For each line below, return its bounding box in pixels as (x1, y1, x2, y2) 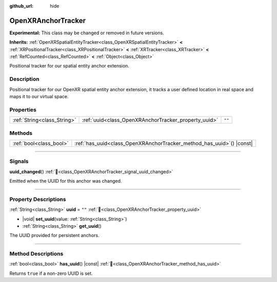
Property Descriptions (9, 196, 66, 203)
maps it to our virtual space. (9, 94, 69, 99)
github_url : (9, 3, 33, 9)
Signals (9, 158, 29, 165)
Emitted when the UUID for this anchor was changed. (9, 178, 122, 184)
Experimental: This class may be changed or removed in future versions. (9, 30, 164, 36)
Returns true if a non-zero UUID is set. (9, 270, 93, 276)
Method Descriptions (9, 250, 64, 257)
